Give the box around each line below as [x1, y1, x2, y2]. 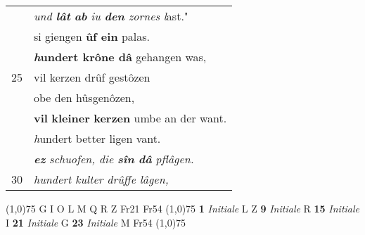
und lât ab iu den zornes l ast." [34, 8, 188, 24]
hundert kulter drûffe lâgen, [34, 171, 169, 187]
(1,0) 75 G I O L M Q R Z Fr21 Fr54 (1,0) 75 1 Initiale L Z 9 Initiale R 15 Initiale [6, 201, 360, 215]
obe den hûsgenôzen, [34, 89, 135, 106]
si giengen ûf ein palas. [34, 28, 151, 44]
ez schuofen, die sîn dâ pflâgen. [34, 151, 194, 167]
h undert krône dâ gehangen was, [34, 49, 207, 65]
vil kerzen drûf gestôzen [34, 69, 151, 85]
